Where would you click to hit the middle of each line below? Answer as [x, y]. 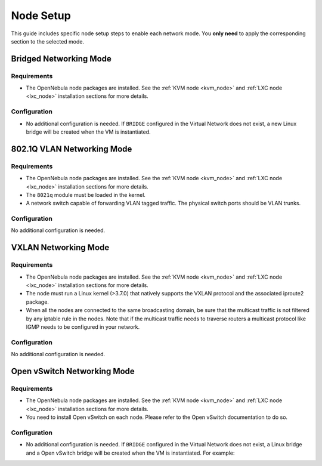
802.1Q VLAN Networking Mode [72, 149]
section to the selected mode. [48, 41]
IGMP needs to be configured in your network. [83, 327]
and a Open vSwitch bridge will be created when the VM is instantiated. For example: [130, 453]
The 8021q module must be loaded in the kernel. [86, 195]
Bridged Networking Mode [61, 59]
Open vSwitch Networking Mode [73, 371]
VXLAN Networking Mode [60, 248]
